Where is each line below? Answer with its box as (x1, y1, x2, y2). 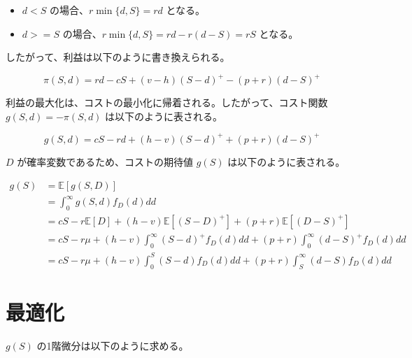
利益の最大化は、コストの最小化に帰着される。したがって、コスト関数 (6, 95, 328, 110)
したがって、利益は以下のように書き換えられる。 (6, 50, 230, 64)
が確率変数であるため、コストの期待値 (17, 154, 194, 169)
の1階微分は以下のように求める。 (36, 338, 189, 352)
